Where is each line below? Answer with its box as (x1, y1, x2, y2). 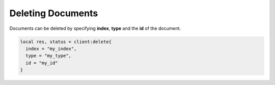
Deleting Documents (9, 8, 98, 19)
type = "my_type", (25, 53, 71, 59)
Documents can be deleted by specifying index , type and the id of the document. (9, 25, 181, 31)
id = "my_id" (25, 60, 58, 66)
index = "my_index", (25, 46, 77, 52)
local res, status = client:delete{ (20, 38, 112, 45)
